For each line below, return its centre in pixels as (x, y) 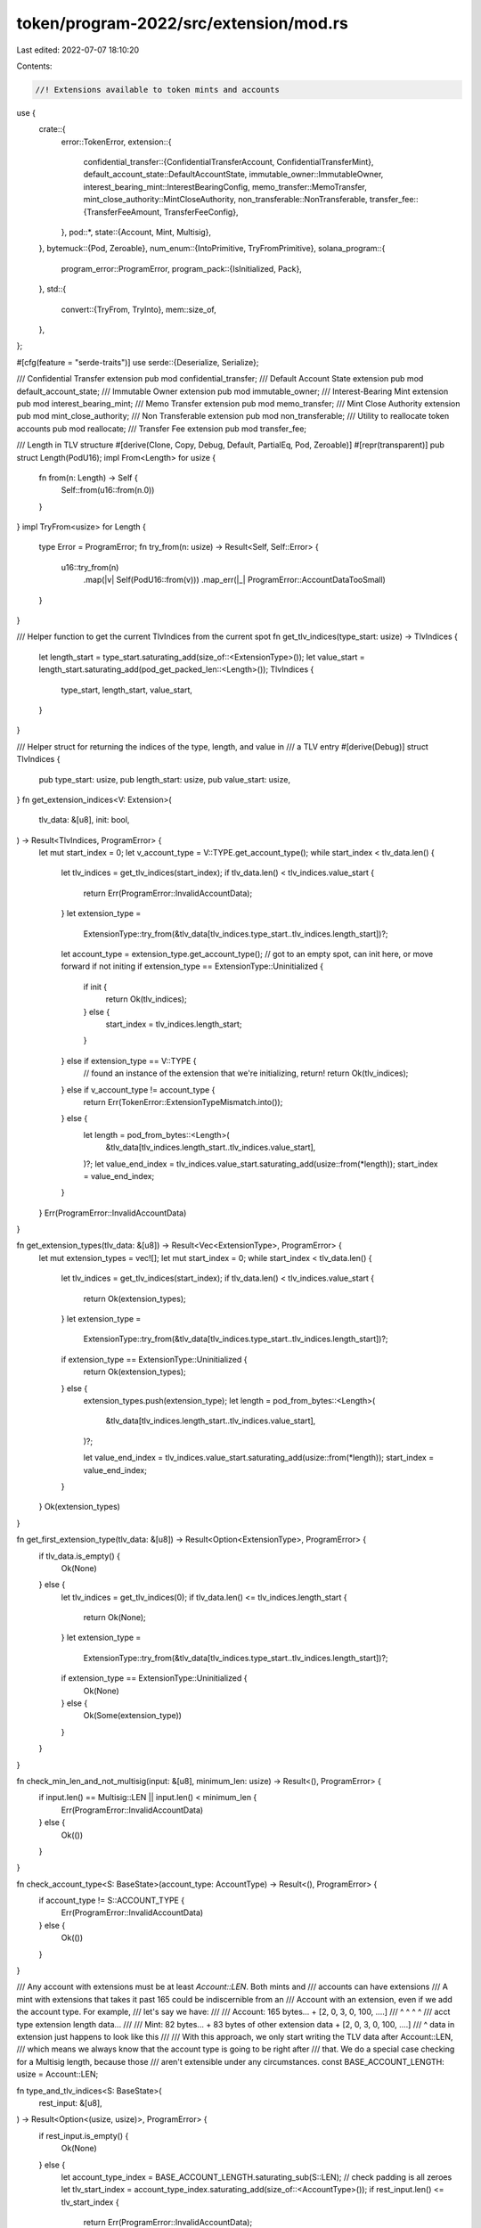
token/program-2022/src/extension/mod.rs (183, 23)
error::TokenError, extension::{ (116, 142)
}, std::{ (53, 289)
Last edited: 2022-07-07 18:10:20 (78, 50)
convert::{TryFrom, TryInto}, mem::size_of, (139, 309)
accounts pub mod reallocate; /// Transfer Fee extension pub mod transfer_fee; (162, 429)
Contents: (34, 66)
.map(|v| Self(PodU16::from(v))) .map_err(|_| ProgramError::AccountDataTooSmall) (235, 580)
